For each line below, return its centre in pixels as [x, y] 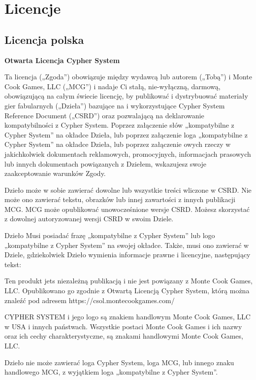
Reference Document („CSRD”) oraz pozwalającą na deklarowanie [104, 115]
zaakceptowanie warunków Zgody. [55, 173]
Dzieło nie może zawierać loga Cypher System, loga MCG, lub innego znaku [119, 362]
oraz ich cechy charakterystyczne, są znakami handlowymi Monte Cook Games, [124, 336]
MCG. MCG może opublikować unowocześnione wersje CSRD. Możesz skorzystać [127, 209]
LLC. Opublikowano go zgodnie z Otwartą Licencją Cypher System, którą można [127, 291]
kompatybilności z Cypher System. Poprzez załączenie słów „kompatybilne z [119, 125]
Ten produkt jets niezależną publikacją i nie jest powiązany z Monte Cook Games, [128, 281]
